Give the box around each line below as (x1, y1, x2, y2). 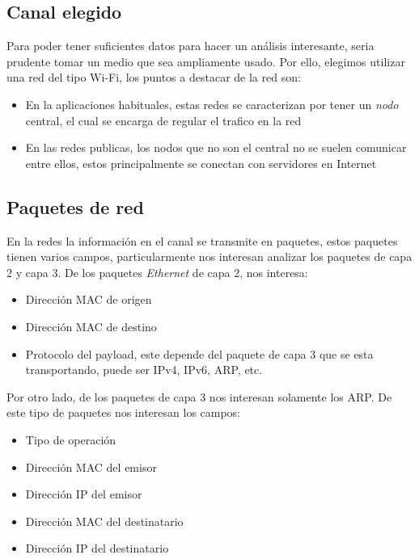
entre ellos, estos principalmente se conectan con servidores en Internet (25, 154, 377, 171)
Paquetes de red (6, 194, 144, 219)
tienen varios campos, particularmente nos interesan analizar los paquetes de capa (6, 248, 413, 265)
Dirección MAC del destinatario (25, 512, 184, 529)
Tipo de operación (25, 431, 116, 448)
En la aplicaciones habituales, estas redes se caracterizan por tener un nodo (25, 95, 399, 112)
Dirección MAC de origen (25, 291, 152, 308)
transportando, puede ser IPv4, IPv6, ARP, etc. (25, 361, 263, 378)
